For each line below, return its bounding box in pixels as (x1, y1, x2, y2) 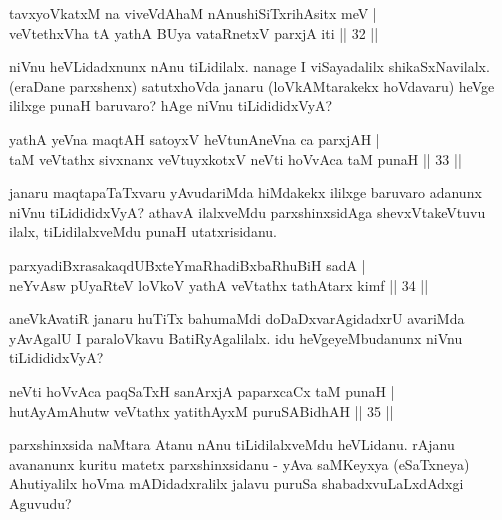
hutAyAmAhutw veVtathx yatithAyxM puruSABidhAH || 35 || (9, 400, 394, 421)
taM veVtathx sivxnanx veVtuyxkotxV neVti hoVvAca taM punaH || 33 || (9, 148, 462, 169)
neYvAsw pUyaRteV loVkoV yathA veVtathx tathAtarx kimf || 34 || (9, 274, 429, 295)
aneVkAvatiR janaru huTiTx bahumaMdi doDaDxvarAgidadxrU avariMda (9, 308, 465, 329)
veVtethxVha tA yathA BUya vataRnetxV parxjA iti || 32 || (9, 22, 379, 43)
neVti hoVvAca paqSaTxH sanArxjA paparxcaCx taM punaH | (9, 380, 395, 401)
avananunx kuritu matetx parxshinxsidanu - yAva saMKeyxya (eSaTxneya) (9, 453, 470, 474)
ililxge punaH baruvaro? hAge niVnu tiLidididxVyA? (9, 95, 333, 116)
